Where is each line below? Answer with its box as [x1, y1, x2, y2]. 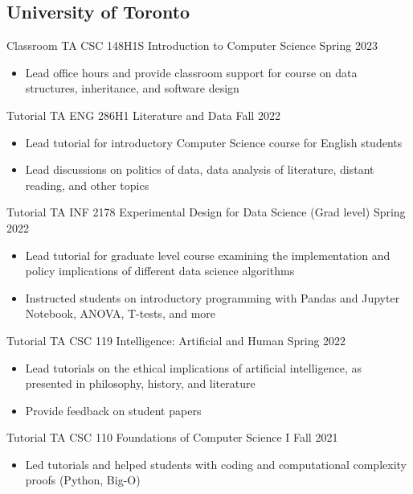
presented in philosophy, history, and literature [25, 375, 256, 392]
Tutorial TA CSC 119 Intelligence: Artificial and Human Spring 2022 [6, 331, 346, 348]
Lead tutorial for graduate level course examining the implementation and [25, 246, 391, 263]
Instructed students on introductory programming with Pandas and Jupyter [25, 289, 400, 306]
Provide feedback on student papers [25, 401, 202, 418]
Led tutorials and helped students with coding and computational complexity [25, 455, 407, 472]
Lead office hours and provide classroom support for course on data [25, 64, 358, 80]
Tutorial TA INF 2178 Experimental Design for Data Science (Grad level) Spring [6, 204, 406, 220]
